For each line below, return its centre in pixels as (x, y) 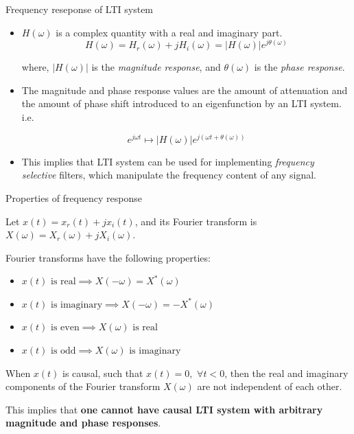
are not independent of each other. (270, 386)
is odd (63, 351)
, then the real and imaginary (286, 373)
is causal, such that (103, 373)
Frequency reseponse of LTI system (80, 9)
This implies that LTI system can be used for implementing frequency (168, 161)
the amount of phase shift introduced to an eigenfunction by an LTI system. (181, 103)
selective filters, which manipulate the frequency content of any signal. (169, 175)
